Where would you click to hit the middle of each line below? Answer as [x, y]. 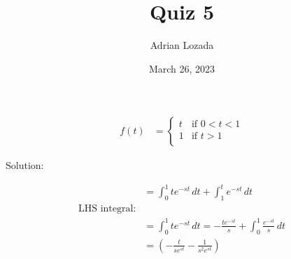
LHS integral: [107, 209]
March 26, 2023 [182, 68]
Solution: [25, 165]
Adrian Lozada [182, 45]
